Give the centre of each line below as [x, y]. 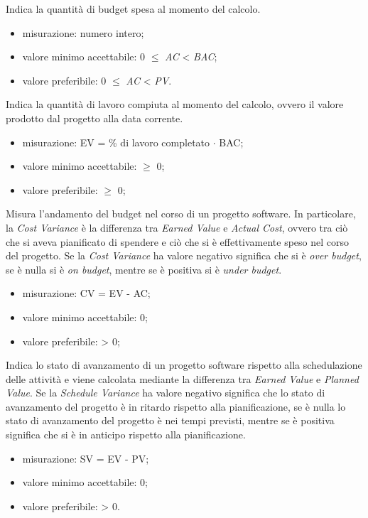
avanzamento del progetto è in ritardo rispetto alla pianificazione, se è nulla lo [176, 406]
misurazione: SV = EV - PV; [86, 458]
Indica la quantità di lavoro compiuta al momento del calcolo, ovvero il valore [175, 104]
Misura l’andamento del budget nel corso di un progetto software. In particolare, [181, 214]
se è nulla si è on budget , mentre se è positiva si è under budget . [144, 269]
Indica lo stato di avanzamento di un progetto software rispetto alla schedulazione [184, 365]
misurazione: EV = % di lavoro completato [116, 142]
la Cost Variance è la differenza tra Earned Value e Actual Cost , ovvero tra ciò [177, 227]
